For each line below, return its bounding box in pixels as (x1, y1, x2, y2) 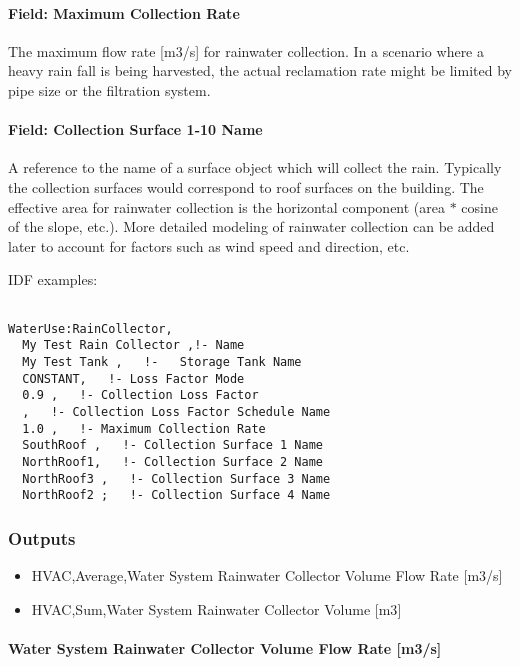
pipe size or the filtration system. (8, 79, 211, 100)
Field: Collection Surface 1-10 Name (8, 119, 263, 140)
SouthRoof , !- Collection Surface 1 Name (22, 438, 323, 453)
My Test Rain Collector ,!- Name (22, 338, 245, 353)
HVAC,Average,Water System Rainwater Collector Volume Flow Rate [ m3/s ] (31, 565, 503, 586)
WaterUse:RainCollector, (8, 321, 173, 336)
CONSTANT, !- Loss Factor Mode (22, 371, 245, 386)
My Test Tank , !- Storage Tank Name (22, 354, 302, 369)
